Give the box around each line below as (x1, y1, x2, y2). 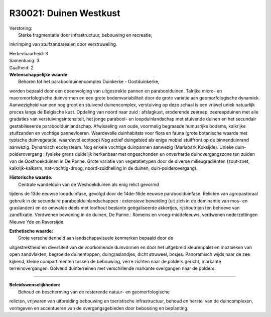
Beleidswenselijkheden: (9, 282, 61, 288)
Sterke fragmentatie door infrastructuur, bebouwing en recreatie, (18, 32, 153, 38)
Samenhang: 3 (9, 58, 40, 64)
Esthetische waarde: (9, 228, 54, 234)
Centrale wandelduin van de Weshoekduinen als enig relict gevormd (18, 181, 159, 187)
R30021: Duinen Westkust (9, 8, 120, 19)
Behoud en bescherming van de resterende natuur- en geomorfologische (18, 289, 170, 295)
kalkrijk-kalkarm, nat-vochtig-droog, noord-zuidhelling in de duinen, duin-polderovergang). (9, 165, 198, 171)
